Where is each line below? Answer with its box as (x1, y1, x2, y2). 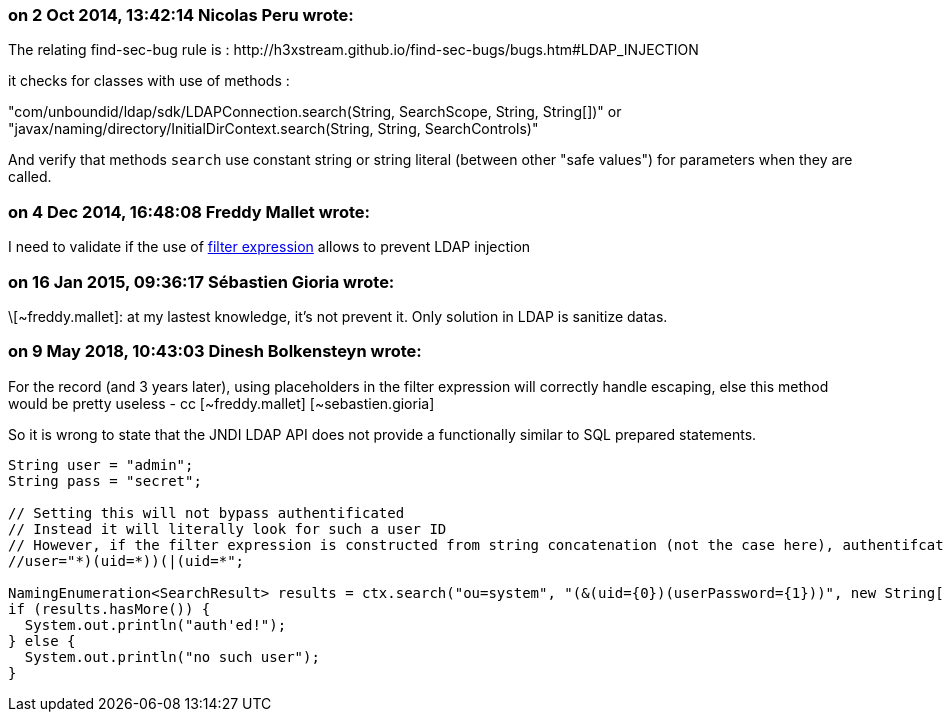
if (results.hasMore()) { (8, 600, 211, 617)
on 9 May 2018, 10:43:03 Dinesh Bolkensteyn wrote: (8, 341, 422, 362)
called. (8, 168, 52, 186)
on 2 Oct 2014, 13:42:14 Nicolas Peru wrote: (8, 5, 354, 25)
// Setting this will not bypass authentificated (8, 504, 405, 521)
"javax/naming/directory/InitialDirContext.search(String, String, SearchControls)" (8, 120, 539, 138)
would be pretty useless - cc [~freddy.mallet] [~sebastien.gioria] (8, 394, 435, 412)
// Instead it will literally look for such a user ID (8, 520, 447, 537)
